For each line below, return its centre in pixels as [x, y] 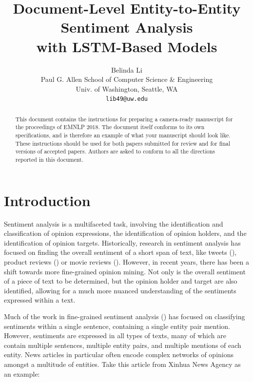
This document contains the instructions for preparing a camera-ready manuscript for [124, 119]
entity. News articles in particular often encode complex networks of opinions [119, 354]
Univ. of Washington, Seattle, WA [127, 88]
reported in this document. [49, 160]
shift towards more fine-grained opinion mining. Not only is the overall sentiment [125, 271]
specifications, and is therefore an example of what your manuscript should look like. [123, 135]
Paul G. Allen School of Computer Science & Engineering [127, 79]
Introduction [47, 200]
